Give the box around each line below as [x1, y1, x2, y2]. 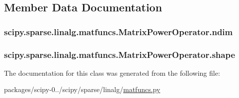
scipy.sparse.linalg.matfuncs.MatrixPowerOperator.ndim [4, 25, 233, 38]
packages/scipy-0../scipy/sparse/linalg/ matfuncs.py [4, 84, 160, 95]
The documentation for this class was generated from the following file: [4, 67, 220, 78]
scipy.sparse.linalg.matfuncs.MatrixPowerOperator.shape [4, 48, 236, 60]
